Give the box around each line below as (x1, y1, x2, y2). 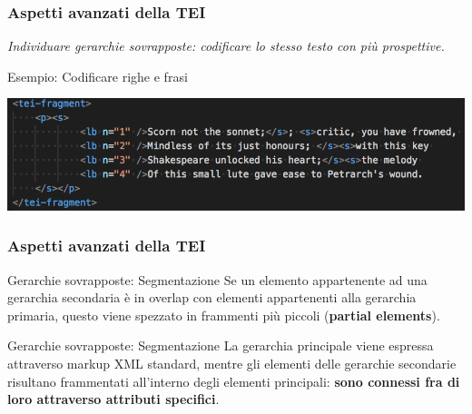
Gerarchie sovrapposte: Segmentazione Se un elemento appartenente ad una (7, 270, 428, 289)
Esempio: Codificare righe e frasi (7, 66, 188, 85)
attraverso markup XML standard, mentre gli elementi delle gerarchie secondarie (7, 353, 457, 372)
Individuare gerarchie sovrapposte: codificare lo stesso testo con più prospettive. (7, 36, 445, 55)
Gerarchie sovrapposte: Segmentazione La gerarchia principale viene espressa (7, 336, 434, 355)
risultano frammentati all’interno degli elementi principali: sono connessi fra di (7, 371, 460, 390)
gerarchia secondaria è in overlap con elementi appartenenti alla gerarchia (7, 288, 417, 307)
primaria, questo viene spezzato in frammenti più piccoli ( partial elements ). (7, 305, 440, 324)
